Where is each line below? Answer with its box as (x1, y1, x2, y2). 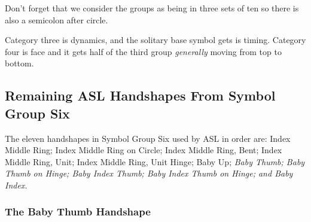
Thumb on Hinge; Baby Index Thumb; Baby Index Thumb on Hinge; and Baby (5, 167, 293, 180)
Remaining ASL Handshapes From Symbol (5, 86, 276, 105)
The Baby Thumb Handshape (5, 204, 151, 219)
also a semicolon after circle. (5, 13, 108, 26)
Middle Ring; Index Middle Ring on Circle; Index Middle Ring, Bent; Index (5, 144, 282, 156)
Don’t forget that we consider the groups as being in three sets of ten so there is (5, 2, 299, 14)
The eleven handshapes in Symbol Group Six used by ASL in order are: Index (5, 132, 291, 144)
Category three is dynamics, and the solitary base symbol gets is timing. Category (5, 34, 306, 46)
